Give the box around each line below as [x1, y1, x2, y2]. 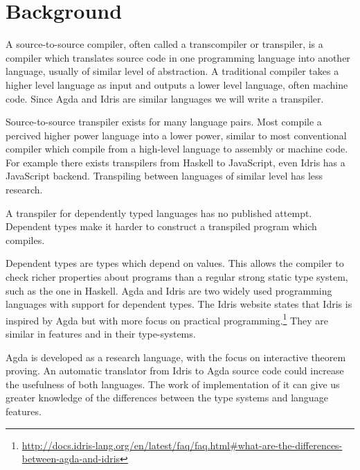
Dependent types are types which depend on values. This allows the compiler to [6, 256, 344, 270]
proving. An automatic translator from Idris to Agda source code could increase [6, 363, 344, 378]
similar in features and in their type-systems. [6, 327, 196, 341]
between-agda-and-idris [21, 451, 120, 466]
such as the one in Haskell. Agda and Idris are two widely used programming [6, 283, 332, 297]
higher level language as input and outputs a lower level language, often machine [6, 77, 348, 92]
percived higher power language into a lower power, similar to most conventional [6, 128, 347, 142]
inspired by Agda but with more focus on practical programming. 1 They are [6, 311, 328, 327]
